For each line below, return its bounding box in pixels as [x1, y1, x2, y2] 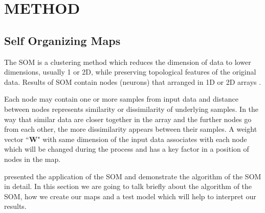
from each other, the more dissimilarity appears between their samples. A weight [4, 124, 257, 134]
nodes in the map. [4, 153, 61, 164]
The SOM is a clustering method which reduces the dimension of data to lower [4, 56, 251, 67]
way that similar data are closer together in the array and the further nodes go [4, 113, 252, 124]
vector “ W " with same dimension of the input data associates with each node [4, 133, 247, 144]
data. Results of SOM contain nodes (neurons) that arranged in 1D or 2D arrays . [4, 76, 261, 87]
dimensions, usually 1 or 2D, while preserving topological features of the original [4, 66, 256, 77]
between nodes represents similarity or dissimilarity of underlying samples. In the [4, 103, 259, 114]
